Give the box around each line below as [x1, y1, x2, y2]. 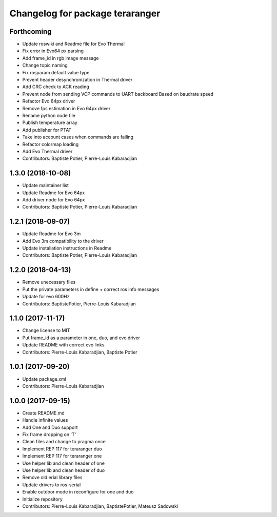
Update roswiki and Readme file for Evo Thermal [22, 41, 125, 47]
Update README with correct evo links [22, 342, 105, 348]
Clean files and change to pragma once [22, 439, 106, 445]
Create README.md [22, 410, 65, 416]
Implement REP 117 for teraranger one [22, 453, 102, 459]
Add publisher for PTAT [22, 127, 72, 133]
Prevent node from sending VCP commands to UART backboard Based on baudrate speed [22, 91, 214, 97]
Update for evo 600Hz [22, 294, 70, 300]
